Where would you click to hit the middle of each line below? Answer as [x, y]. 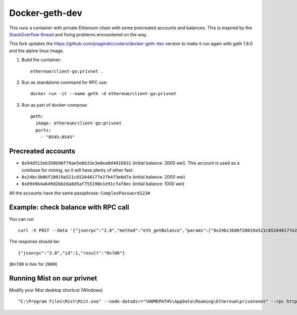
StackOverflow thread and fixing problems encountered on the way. [78, 34]
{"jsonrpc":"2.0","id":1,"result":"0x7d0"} [72, 253]
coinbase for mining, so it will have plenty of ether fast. [77, 170]
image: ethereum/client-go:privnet [79, 123]
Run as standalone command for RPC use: [65, 82]
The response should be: [35, 242]
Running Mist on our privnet [53, 278]
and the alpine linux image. [37, 51]
